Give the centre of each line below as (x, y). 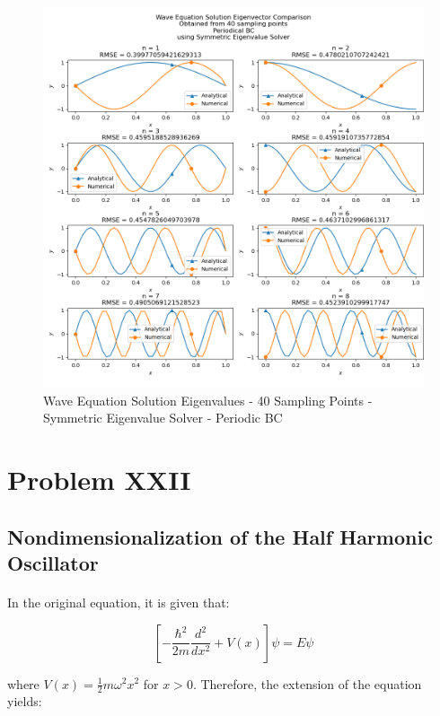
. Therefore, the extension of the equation (307, 683)
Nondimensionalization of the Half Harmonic (220, 536)
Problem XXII (99, 479)
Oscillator (53, 562)
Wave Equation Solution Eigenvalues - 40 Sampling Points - (208, 400)
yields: (25, 701)
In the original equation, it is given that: (119, 602)
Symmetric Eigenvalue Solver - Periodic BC (163, 418)
